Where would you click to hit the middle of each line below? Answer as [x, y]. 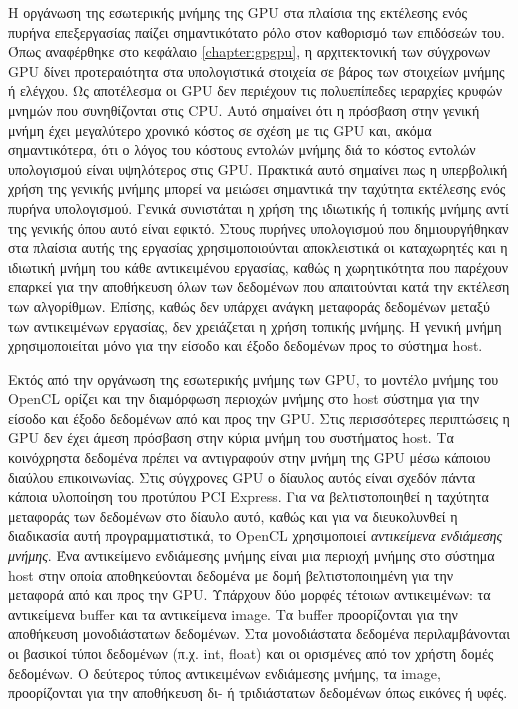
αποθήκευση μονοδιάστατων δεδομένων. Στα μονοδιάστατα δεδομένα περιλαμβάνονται [259, 633]
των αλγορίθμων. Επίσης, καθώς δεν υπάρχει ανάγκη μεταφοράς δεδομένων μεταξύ [249, 305]
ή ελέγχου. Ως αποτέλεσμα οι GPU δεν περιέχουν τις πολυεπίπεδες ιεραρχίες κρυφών [255, 90]
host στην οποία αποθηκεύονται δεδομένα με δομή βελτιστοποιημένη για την [231, 574]
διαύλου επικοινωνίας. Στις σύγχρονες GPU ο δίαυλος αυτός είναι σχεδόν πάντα [242, 476]
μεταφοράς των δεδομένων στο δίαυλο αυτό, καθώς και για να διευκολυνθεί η [233, 515]
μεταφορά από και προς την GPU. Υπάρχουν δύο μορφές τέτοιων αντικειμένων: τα [249, 594]
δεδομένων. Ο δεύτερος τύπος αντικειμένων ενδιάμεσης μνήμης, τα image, [224, 672]
